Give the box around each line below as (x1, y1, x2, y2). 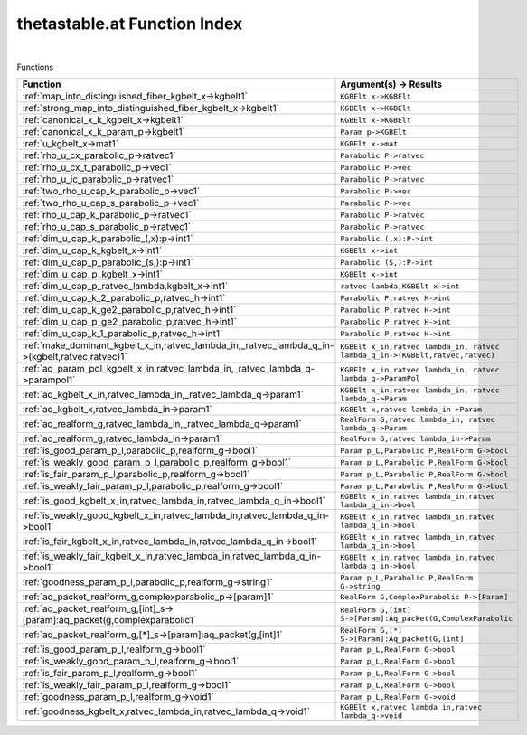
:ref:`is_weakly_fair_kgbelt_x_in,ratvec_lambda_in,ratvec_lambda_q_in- (22, 550, 322, 562)
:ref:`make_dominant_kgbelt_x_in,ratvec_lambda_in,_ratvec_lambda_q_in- (22, 339, 334, 352)
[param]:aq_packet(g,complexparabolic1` (22, 614, 197, 627)
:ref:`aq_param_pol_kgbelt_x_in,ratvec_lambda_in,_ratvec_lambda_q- (22, 363, 315, 375)
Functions (16, 61, 54, 72)
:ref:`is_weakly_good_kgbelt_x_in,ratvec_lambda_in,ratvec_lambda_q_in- (22, 509, 330, 522)
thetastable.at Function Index (16, 14, 243, 33)
